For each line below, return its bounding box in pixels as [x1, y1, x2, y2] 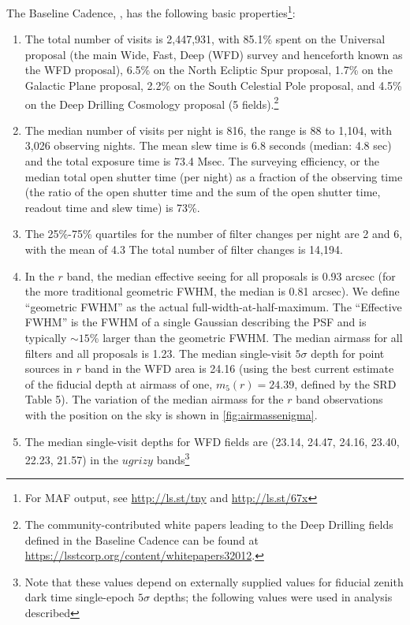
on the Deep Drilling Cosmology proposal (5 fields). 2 [24, 93, 279, 112]
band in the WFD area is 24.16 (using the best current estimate [84, 360, 394, 377]
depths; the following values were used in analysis [153, 589, 393, 605]
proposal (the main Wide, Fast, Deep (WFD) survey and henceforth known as [24, 46, 403, 62]
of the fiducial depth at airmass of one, [24, 375, 213, 392]
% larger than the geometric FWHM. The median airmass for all [89, 329, 403, 345]
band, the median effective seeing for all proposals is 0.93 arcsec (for [66, 267, 396, 284]
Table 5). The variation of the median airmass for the [24, 391, 284, 407]
